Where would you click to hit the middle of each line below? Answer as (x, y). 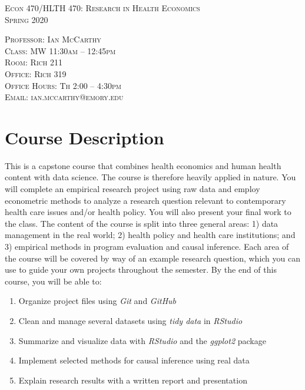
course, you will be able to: (53, 281)
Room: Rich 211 (34, 62)
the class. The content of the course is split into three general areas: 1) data (142, 223)
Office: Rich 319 (36, 73)
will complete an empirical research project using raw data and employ (132, 189)
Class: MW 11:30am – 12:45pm (60, 50)
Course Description (84, 137)
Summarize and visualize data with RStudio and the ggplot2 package (142, 340)
